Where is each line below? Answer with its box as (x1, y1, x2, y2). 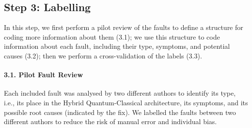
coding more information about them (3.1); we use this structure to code (4, 31, 220, 42)
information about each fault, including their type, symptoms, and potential (4, 41, 230, 51)
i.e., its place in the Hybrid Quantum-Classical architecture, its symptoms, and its (4, 97, 248, 107)
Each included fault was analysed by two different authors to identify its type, (4, 88, 236, 98)
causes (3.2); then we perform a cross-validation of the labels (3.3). (4, 50, 202, 60)
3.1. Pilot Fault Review (4, 70, 83, 80)
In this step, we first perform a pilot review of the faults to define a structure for (4, 22, 243, 32)
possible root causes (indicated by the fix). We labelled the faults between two (4, 107, 236, 117)
